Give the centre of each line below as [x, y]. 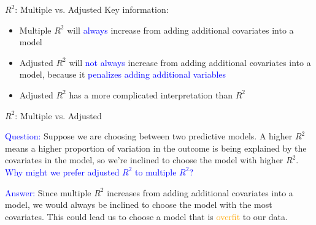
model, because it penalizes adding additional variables [123, 74]
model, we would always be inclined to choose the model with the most [139, 205]
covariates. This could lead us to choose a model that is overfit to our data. [146, 216]
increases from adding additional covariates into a [200, 192]
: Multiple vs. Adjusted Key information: [92, 9]
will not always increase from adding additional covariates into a [190, 62]
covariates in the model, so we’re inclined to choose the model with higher [144, 160]
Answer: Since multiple [48, 192]
